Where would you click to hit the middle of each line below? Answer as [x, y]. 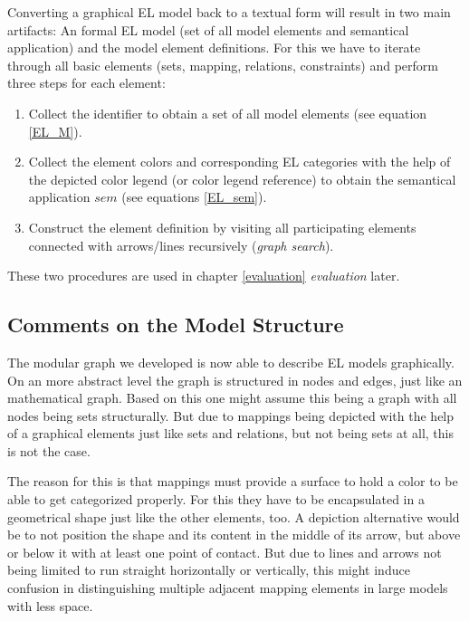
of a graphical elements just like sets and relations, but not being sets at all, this [231, 433]
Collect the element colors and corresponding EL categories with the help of [239, 162]
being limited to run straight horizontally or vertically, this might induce [209, 570]
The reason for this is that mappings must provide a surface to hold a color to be [233, 481]
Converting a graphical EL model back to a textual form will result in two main [229, 12]
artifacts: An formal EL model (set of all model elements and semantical [208, 29]
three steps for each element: [86, 83]
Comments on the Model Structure [176, 325]
